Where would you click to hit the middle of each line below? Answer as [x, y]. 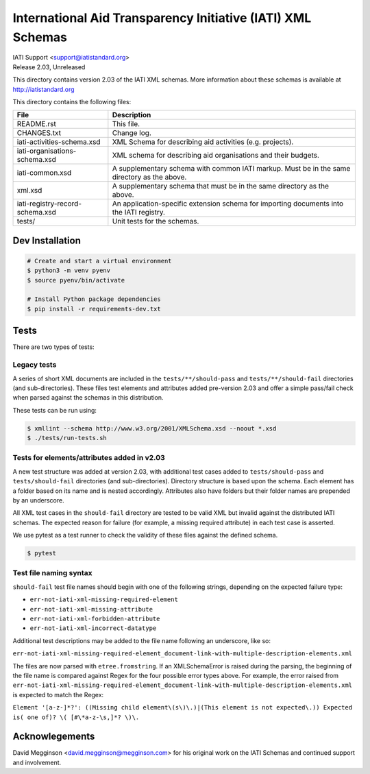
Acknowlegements [54, 737]
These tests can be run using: [55, 410]
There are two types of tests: [54, 347]
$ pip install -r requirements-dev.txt [94, 309]
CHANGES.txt [39, 133]
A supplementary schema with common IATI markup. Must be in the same [231, 169]
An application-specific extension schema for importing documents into [228, 204]
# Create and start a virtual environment [99, 261]
